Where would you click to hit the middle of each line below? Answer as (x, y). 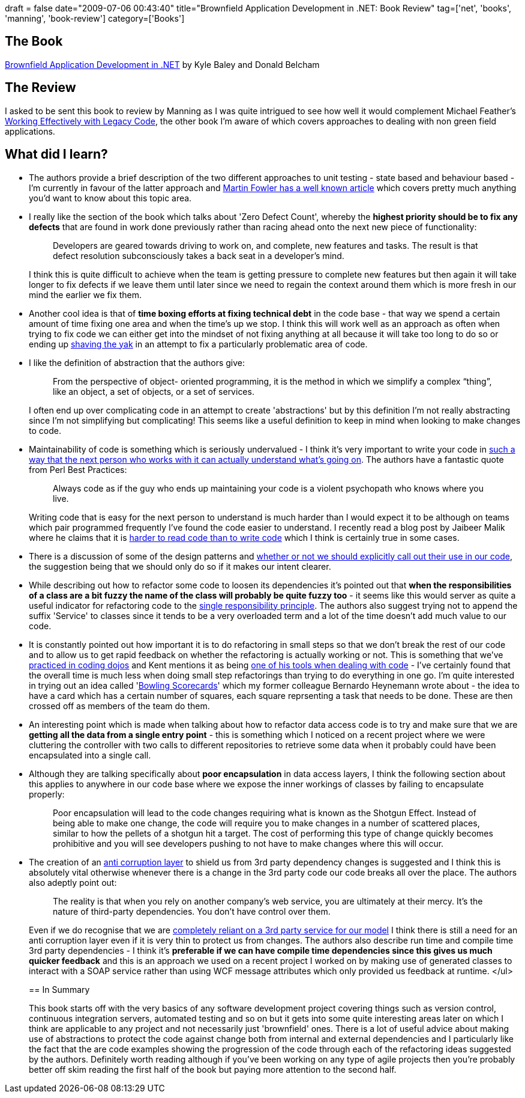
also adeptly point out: (73, 882)
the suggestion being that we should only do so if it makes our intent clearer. (180, 566)
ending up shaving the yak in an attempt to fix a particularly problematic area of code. (198, 344)
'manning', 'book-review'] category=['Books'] (95, 18)
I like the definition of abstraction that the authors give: (137, 362)
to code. (45, 430)
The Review (40, 88)
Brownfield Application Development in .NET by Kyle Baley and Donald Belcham (162, 64)
